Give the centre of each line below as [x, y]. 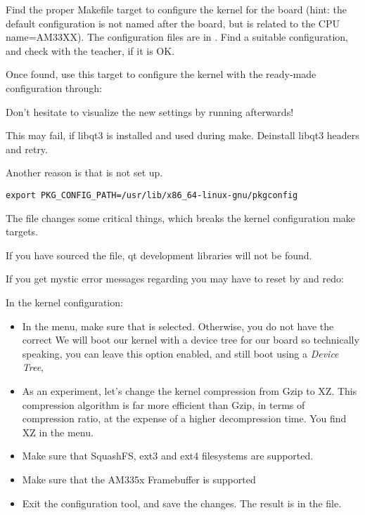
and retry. [27, 149]
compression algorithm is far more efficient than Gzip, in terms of [164, 404]
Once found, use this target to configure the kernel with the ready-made [161, 74]
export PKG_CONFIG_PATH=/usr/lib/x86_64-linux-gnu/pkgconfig [152, 195]
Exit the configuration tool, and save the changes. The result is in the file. [182, 503]
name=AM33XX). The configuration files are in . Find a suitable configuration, [177, 37]
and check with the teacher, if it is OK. [90, 50]
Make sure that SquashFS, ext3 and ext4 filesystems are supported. [168, 456]
